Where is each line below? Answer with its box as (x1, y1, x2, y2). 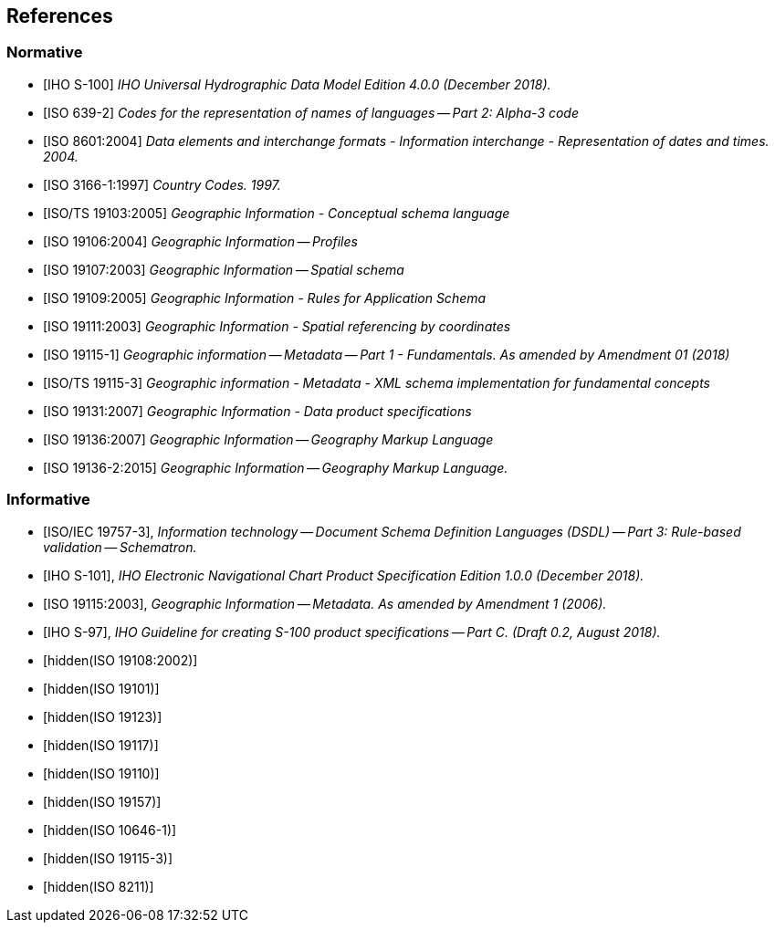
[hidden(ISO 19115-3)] (43, 850, 173, 866)
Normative (6, 43, 83, 62)
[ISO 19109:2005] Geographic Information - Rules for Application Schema (43, 289, 487, 306)
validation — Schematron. (43, 538, 197, 555)
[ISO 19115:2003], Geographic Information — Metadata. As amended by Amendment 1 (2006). (43, 595, 607, 611)
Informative (6, 490, 90, 509)
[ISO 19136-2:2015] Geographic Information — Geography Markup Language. (43, 459, 508, 475)
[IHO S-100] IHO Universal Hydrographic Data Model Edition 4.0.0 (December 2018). (43, 76, 551, 92)
